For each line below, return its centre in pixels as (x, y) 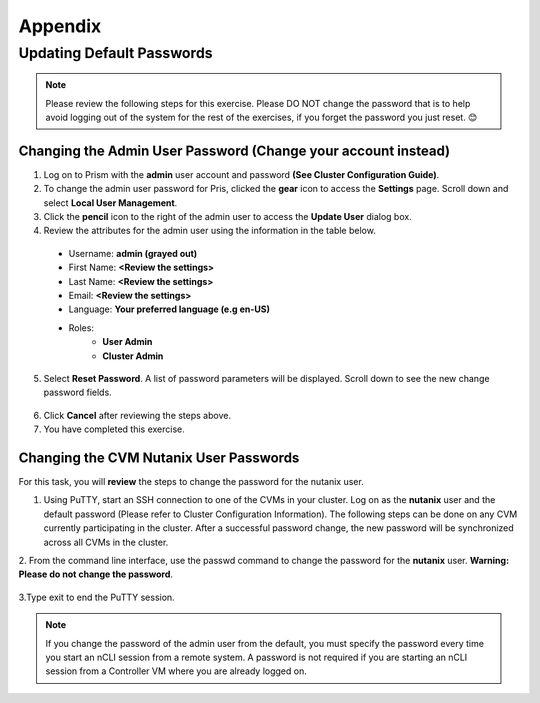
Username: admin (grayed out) (133, 253)
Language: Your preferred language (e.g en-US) (169, 309)
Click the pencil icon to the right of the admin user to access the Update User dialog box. (227, 217)
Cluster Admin (133, 356)
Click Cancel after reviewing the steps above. (137, 415)
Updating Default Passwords (116, 53)
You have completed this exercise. (114, 429)
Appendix (60, 26)
